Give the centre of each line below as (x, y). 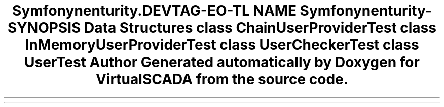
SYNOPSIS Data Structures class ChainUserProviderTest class (222, 28)
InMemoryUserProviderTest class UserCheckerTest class (222, 45)
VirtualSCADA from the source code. (222, 79)
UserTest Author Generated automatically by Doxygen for (222, 62)
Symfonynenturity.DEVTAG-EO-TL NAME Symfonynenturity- (222, 11)
